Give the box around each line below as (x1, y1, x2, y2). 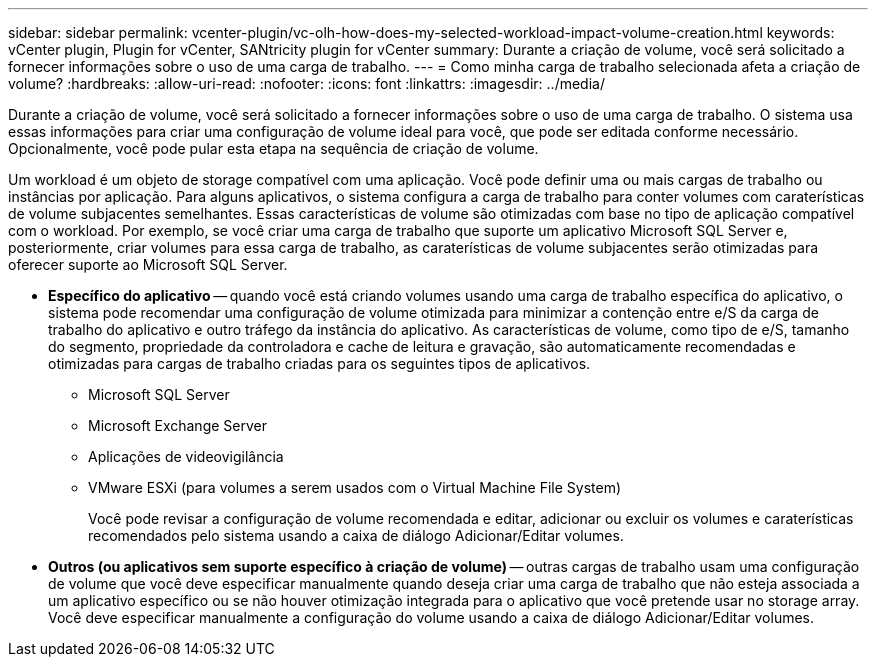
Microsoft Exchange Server (88, 417, 267, 434)
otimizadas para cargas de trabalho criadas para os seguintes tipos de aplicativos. (48, 355, 591, 372)
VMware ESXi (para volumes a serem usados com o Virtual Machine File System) (88, 479, 622, 496)
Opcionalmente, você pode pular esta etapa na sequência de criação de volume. (8, 140, 539, 157)
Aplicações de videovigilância (88, 448, 284, 465)
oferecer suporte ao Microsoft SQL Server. (8, 256, 288, 273)
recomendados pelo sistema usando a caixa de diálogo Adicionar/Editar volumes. (88, 527, 624, 544)
